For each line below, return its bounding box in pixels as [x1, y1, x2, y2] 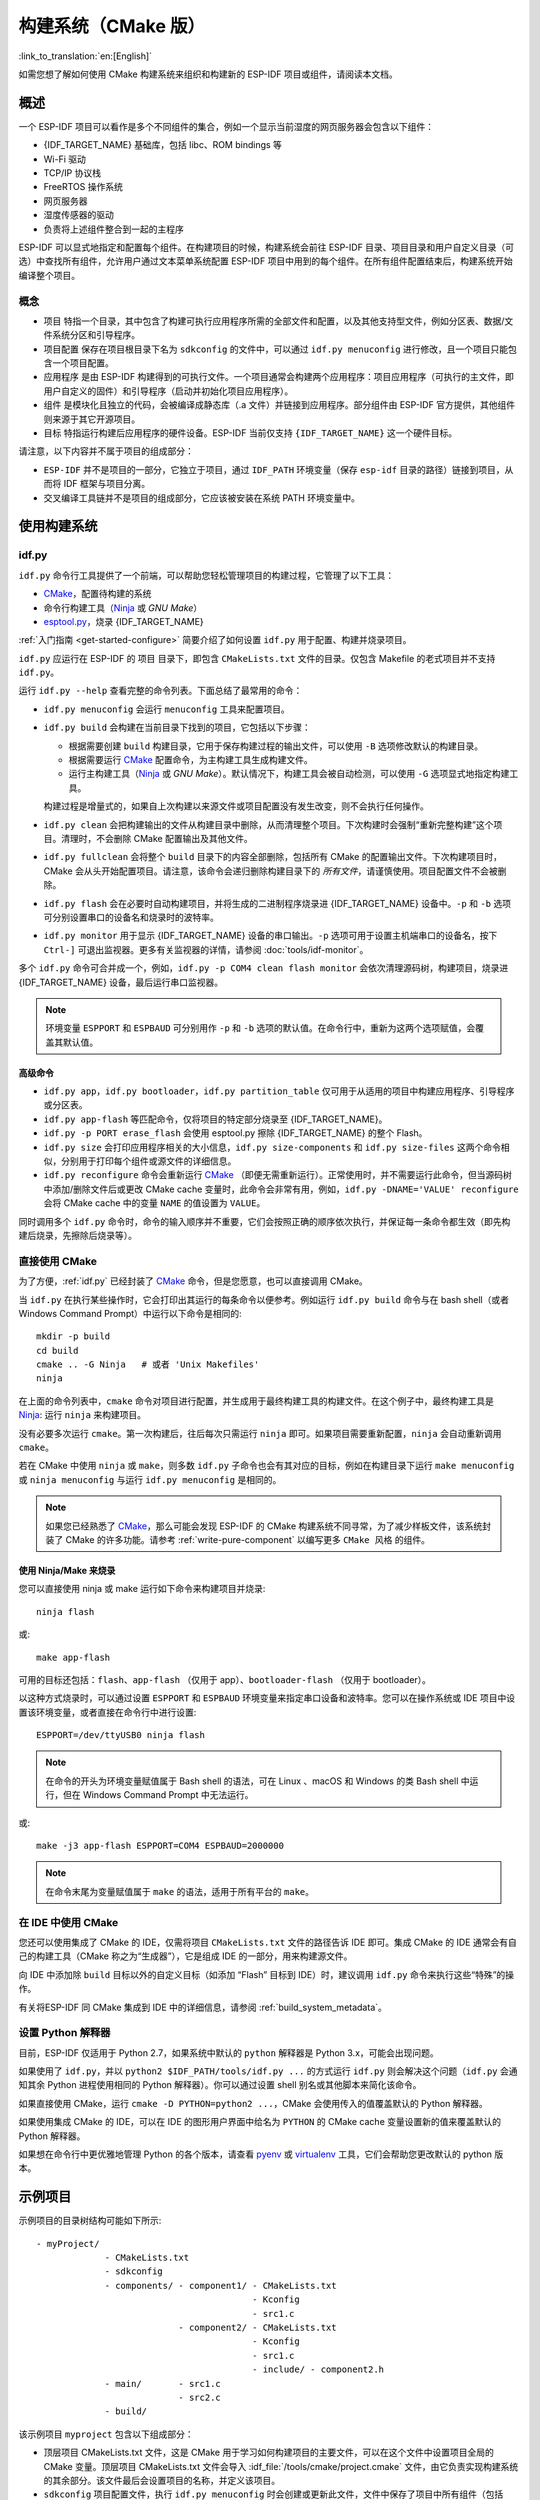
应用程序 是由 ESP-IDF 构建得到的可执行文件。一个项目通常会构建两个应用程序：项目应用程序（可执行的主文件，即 [43, 371, 515, 383]
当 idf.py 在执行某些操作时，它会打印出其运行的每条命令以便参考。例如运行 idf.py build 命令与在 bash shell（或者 [18, 1293, 510, 1305]
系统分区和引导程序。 [51, 329, 140, 341]
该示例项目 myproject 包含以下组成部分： [18, 2428, 194, 2440]
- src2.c [178, 2392, 222, 2403]
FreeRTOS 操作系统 [43, 181, 124, 193]
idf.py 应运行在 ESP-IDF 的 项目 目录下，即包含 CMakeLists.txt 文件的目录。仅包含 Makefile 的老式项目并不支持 [18, 652, 496, 664]
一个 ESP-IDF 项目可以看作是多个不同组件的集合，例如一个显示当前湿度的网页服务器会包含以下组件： [18, 120, 435, 132]
